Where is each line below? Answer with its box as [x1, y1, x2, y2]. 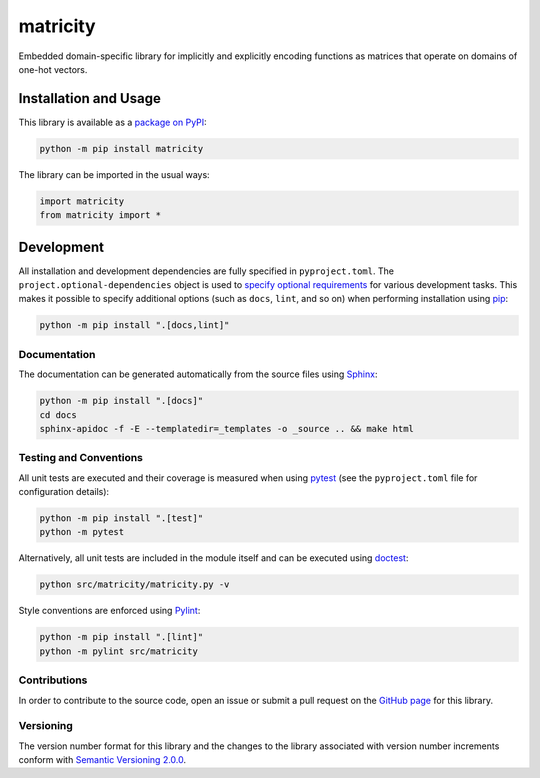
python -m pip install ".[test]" [39, 513, 204, 524]
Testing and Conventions [18, 451, 144, 465]
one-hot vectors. [18, 63, 88, 75]
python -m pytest [39, 526, 125, 538]
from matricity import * [39, 210, 162, 221]
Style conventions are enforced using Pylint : [18, 605, 201, 617]
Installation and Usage [18, 90, 162, 107]
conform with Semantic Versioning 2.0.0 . [18, 754, 187, 766]
